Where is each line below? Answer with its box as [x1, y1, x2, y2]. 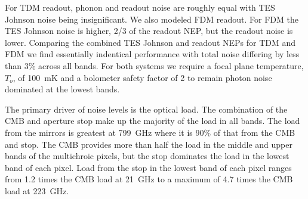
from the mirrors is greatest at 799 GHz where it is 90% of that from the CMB [5, 126, 295, 138]
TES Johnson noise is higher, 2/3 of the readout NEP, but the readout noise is [5, 24, 293, 37]
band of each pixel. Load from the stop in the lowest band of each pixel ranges [5, 161, 292, 173]
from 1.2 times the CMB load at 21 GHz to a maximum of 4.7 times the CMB [5, 173, 293, 185]
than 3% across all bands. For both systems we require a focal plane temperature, [5, 59, 304, 71]
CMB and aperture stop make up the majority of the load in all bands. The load [5, 114, 300, 127]
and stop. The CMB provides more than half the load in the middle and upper [5, 138, 292, 150]
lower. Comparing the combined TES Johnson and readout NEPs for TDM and [5, 36, 296, 48]
